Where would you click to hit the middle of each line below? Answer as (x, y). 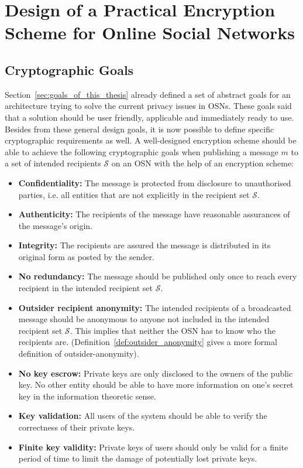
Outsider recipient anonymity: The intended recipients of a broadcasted (155, 307)
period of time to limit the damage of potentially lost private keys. (138, 458)
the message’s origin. (56, 225)
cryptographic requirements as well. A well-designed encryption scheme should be (151, 140)
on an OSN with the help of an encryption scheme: (202, 163)
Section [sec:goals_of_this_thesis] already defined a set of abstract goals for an (148, 94)
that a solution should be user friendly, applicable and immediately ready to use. (149, 117)
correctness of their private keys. (77, 427)
